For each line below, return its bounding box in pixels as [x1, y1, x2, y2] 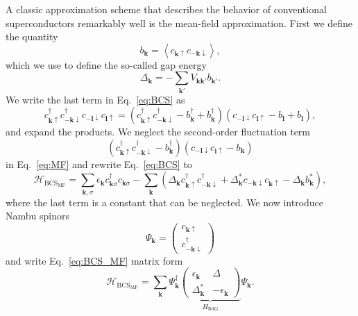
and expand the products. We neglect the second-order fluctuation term [6, 124, 310, 139]
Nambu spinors [6, 208, 69, 223]
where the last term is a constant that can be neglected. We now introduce [6, 194, 324, 209]
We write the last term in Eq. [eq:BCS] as [6, 92, 185, 106]
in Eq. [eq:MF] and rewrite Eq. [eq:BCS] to [6, 156, 192, 171]
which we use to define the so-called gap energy [6, 57, 207, 72]
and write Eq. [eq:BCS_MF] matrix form [6, 253, 183, 267]
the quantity [6, 29, 58, 44]
